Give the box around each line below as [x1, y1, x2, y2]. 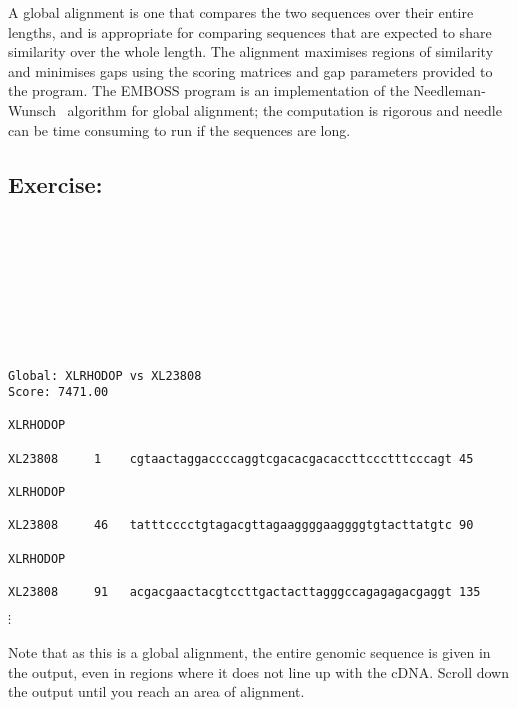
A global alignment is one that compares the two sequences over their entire [8, 2, 474, 22]
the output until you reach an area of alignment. [8, 681, 305, 702]
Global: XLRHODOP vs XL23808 [8, 368, 202, 383]
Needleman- [413, 80, 486, 101]
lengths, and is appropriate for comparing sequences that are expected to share [8, 21, 492, 42]
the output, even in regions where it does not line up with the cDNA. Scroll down [8, 661, 509, 682]
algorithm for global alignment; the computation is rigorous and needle [67, 99, 502, 120]
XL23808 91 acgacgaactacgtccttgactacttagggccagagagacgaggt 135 [8, 585, 481, 600]
